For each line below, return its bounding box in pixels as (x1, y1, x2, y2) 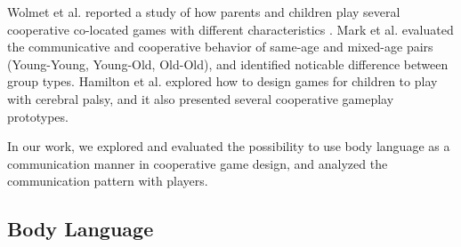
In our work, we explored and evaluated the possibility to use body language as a (7, 137, 450, 155)
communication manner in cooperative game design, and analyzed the (7, 154, 388, 172)
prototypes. (7, 107, 69, 125)
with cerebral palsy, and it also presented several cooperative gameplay (7, 89, 394, 108)
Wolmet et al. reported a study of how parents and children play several (7, 3, 400, 20)
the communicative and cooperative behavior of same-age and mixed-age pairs (7, 37, 433, 56)
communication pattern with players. (7, 171, 208, 190)
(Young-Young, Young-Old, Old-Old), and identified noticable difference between (7, 54, 449, 73)
